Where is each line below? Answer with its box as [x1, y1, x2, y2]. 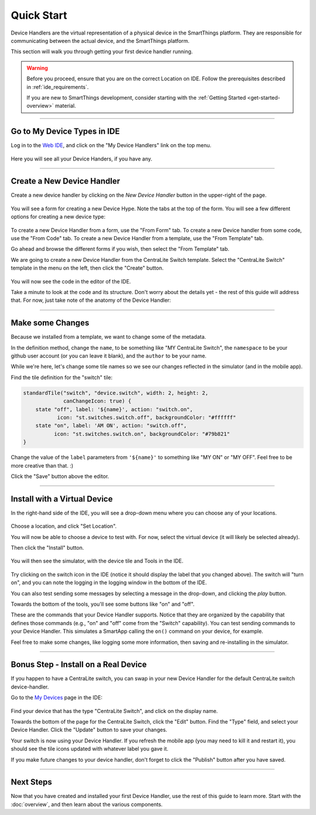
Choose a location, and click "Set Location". [11, 523, 117, 530]
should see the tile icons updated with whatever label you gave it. [11, 745, 169, 752]
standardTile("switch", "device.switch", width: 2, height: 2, [23, 390, 209, 396]
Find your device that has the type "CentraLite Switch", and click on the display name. [11, 707, 218, 714]
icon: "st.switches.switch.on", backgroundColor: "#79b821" [53, 431, 231, 437]
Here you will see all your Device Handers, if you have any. [11, 155, 152, 162]
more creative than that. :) [11, 462, 73, 469]
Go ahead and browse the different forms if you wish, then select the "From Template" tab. [11, 245, 229, 253]
